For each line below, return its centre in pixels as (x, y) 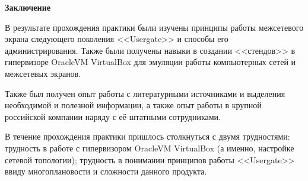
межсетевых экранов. (43, 73)
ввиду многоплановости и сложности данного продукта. (106, 171)
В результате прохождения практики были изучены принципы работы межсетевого (154, 27)
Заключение (28, 7)
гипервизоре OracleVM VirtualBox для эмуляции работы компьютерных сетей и (150, 62)
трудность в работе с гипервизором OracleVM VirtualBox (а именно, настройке (150, 148)
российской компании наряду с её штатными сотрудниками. (113, 116)
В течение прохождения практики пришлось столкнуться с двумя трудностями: (147, 136)
